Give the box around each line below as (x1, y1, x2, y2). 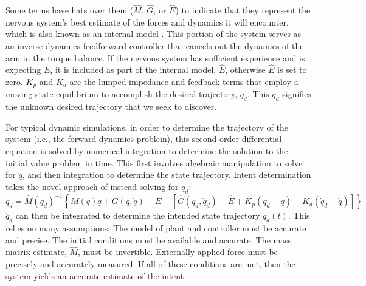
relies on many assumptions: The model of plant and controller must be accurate (5, 221, 306, 234)
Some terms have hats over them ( (5, 4, 134, 16)
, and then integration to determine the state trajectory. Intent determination (22, 168, 311, 181)
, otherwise (225, 63, 266, 76)
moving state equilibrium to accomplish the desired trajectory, (5, 87, 238, 100)
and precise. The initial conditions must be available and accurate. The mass (5, 233, 292, 246)
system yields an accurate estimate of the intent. (5, 269, 187, 282)
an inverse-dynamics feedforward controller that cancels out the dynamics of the (5, 39, 304, 52)
